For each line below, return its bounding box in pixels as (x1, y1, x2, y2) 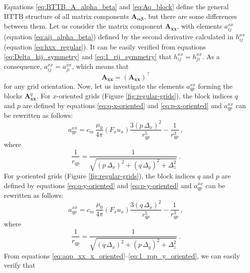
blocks (4, 91, 22, 101)
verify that (4, 260, 35, 270)
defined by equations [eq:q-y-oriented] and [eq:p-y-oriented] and (4, 180, 192, 190)
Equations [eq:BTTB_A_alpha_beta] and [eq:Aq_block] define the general (4, 1, 229, 11)
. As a (202, 51, 220, 61)
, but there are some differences (144, 11, 237, 21)
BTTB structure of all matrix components (4, 11, 129, 21)
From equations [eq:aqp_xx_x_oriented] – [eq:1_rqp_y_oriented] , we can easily (4, 250, 240, 260)
